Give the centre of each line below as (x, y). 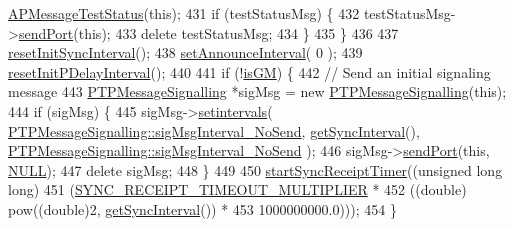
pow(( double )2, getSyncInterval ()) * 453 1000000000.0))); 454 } (202, 208)
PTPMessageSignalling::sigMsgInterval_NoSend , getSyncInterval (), (214, 130)
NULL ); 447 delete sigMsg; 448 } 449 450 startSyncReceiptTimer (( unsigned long (255, 169)
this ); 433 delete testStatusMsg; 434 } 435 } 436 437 (238, 32)
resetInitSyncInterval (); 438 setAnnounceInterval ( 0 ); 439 (185, 52)
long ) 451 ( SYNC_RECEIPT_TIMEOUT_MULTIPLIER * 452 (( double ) (237, 189)
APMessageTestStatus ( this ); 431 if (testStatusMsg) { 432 (184, 13)
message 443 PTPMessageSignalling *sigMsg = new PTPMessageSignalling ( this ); (257, 91)
